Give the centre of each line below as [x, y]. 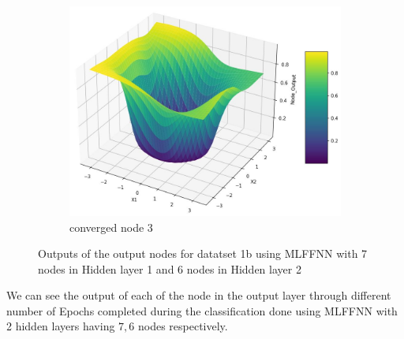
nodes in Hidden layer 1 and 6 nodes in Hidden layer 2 [170, 268]
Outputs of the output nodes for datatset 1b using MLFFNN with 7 [203, 253]
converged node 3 [111, 227]
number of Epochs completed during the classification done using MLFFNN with [202, 310]
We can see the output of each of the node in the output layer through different [199, 295]
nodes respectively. [183, 326]
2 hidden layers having [61, 326]
